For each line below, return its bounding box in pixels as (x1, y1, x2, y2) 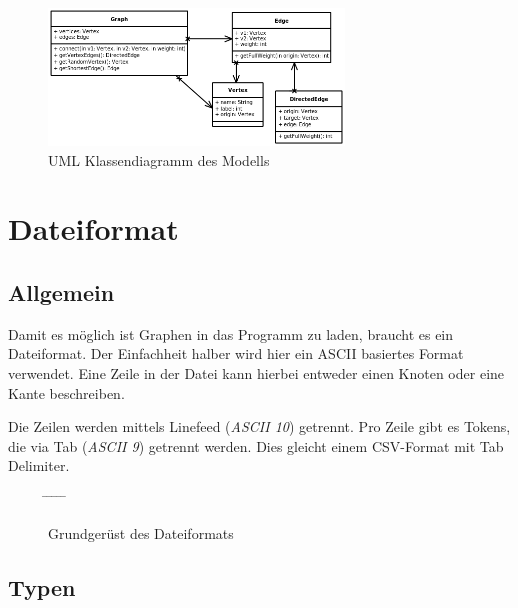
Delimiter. (8, 455, 70, 476)
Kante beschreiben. (8, 382, 125, 403)
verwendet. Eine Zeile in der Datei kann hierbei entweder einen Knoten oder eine (8, 362, 505, 383)
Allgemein (8, 276, 115, 307)
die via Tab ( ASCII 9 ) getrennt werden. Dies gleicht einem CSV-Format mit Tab (8, 435, 504, 456)
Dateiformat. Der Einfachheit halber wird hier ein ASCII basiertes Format (8, 343, 464, 364)
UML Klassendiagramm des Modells (48, 149, 270, 170)
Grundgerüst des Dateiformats (48, 522, 234, 543)
